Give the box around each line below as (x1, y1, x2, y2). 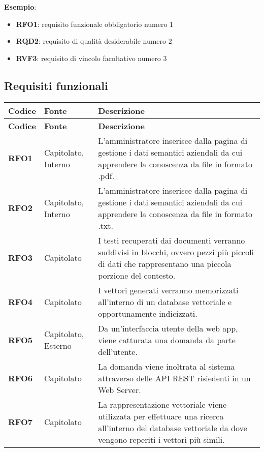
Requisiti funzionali (4, 77, 108, 93)
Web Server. (98, 383, 141, 396)
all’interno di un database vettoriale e (98, 295, 232, 308)
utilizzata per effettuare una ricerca (98, 410, 224, 422)
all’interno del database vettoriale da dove (98, 421, 247, 434)
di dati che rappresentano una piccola (98, 257, 232, 269)
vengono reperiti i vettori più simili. (98, 433, 225, 445)
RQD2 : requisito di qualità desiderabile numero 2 (16, 36, 172, 46)
